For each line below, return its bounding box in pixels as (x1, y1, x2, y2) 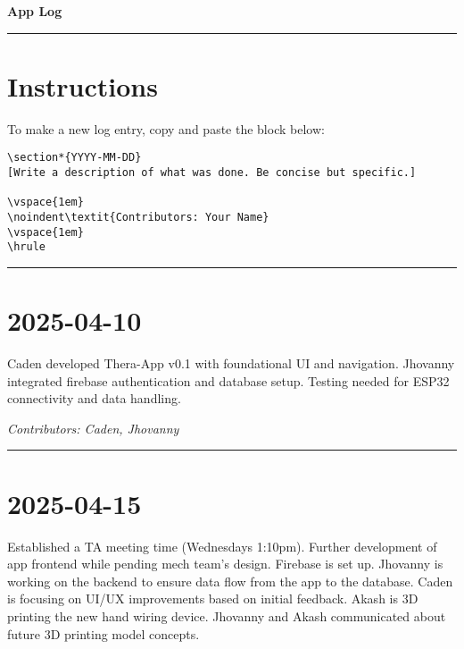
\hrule (7, 240, 46, 254)
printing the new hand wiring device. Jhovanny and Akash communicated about (7, 606, 446, 625)
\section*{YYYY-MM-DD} (7, 151, 142, 164)
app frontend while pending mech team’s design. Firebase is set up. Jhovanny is (7, 554, 443, 573)
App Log (7, 2, 62, 20)
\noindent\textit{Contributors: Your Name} (7, 210, 269, 223)
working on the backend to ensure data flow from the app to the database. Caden (7, 571, 453, 590)
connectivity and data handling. (7, 389, 181, 408)
